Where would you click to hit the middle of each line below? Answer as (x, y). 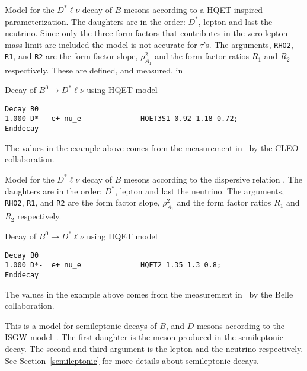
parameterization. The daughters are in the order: (95, 21)
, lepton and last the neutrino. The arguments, (199, 191)
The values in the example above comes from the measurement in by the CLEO (152, 147)
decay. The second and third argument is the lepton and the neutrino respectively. (154, 348)
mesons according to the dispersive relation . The (213, 179)
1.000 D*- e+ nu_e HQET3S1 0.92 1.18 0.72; (121, 119)
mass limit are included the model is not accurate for (101, 44)
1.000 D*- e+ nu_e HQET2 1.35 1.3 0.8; (113, 265)
